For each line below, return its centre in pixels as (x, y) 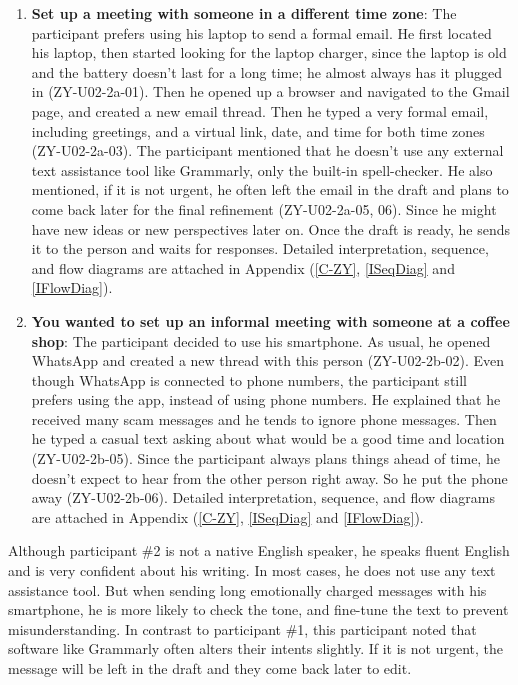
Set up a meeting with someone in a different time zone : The (244, 13)
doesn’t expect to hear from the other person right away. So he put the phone (269, 477)
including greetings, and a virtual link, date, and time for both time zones (258, 130)
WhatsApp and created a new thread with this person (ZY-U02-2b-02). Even (268, 360)
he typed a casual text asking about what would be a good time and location (268, 438)
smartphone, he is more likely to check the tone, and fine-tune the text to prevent (258, 609)
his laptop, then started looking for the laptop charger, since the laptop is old (269, 52)
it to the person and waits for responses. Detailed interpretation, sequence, (260, 248)
